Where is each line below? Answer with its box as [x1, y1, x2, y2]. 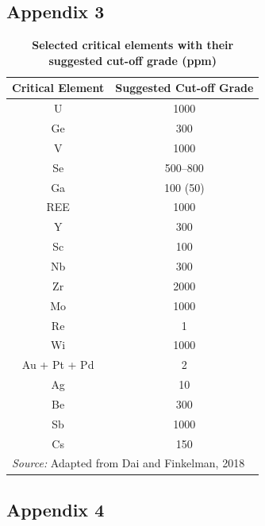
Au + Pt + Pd [21, 356, 94, 373]
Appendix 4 [6, 497, 105, 521]
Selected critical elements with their [32, 36, 234, 53]
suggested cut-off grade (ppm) [48, 52, 217, 68]
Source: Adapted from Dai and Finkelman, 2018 [12, 455, 245, 471]
